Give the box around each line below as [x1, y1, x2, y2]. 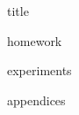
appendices [7, 90, 66, 109]
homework [7, 31, 62, 50]
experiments [7, 61, 72, 80]
